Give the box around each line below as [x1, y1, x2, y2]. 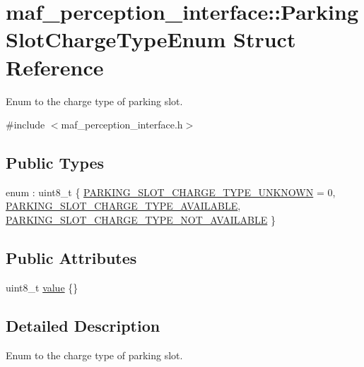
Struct [233, 25, 296, 54]
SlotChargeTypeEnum [6, 25, 226, 54]
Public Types [6, 152, 105, 174]
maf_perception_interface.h [61, 117, 183, 132]
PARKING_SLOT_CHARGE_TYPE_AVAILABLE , [6, 198, 241, 213]
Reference [6, 52, 104, 81]
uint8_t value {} [6, 279, 78, 294]
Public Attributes [6, 247, 137, 269]
